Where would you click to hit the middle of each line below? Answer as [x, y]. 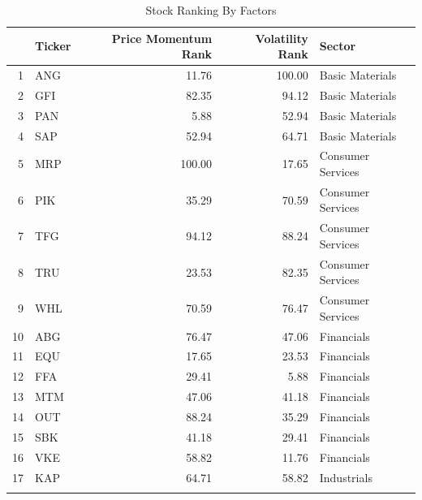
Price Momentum [162, 38]
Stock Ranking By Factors [211, 10]
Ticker [53, 46]
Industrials [346, 477]
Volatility [282, 38]
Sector [338, 46]
